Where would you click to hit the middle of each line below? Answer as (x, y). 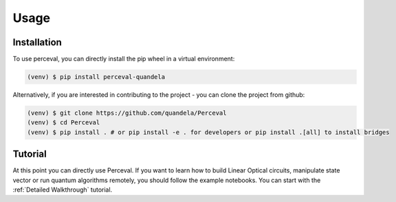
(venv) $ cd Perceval (64, 123)
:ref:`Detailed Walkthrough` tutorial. (63, 190)
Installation (37, 42)
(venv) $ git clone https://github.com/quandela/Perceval (127, 113)
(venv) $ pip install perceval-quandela (96, 77)
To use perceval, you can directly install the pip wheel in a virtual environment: (124, 59)
